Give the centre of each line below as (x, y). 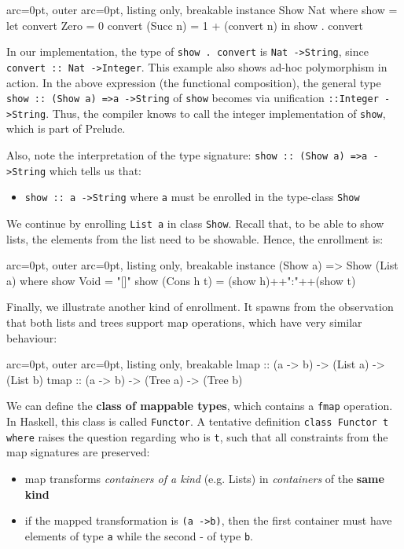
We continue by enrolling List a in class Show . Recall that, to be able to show (195, 223)
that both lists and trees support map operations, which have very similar (184, 322)
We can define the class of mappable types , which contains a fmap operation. (200, 406)
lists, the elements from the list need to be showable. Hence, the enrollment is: (195, 238)
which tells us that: (95, 170)
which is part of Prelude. (66, 128)
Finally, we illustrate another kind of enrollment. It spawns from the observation (200, 307)
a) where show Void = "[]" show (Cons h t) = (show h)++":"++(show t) (181, 280)
